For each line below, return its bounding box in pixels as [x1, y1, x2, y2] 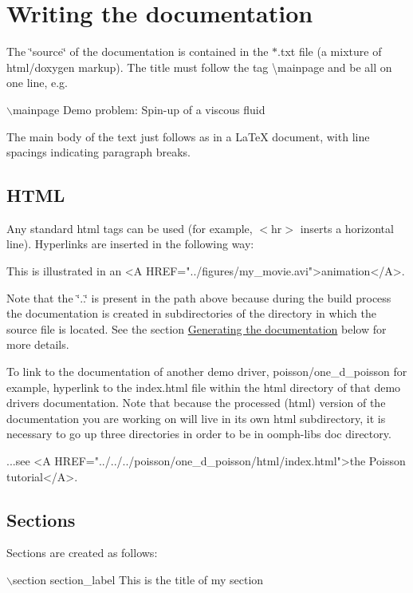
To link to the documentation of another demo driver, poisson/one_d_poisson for [6, 363, 407, 380]
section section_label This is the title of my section [12, 571, 264, 587]
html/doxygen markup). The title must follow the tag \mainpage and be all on [6, 58, 392, 75]
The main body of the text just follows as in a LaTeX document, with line [6, 128, 370, 144]
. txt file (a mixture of [277, 43, 382, 60]
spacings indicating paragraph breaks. [6, 144, 191, 160]
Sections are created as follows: [6, 544, 158, 561]
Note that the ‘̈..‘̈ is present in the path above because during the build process [6, 289, 391, 306]
